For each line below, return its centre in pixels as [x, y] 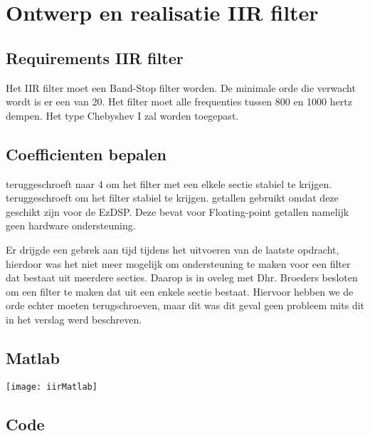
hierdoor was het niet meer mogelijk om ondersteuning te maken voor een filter [178, 263]
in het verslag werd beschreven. [74, 319]
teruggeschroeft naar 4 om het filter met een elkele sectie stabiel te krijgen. [169, 183]
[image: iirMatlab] [52, 386]
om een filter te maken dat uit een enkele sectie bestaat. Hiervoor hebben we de [180, 291]
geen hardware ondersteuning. [71, 225]
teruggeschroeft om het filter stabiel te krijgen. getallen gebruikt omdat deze [172, 198]
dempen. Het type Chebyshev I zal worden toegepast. [122, 115]
